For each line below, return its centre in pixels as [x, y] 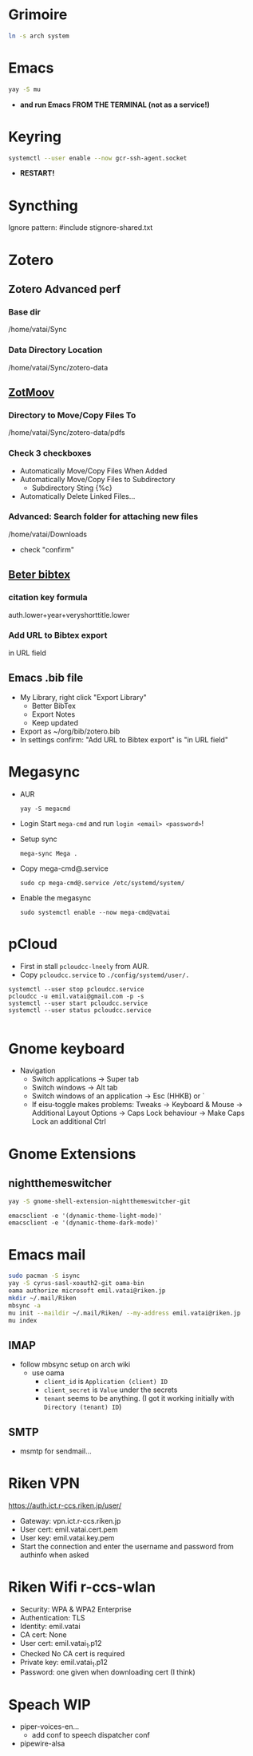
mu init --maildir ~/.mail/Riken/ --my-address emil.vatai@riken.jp [125, 1313]
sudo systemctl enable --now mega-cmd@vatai [95, 912]
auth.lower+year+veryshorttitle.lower [69, 615]
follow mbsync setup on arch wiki [75, 1364]
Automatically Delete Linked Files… [77, 496]
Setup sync [38, 839]
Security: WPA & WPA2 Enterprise [75, 1609]
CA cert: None [43, 1635]
